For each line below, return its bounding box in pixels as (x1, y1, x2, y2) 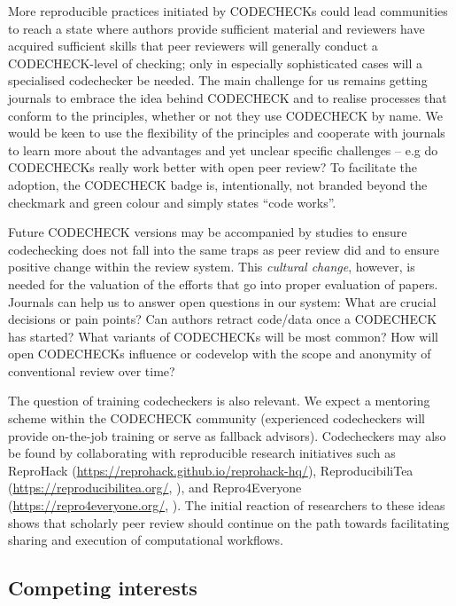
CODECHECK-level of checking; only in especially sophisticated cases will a (8, 53, 422, 72)
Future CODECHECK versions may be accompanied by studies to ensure (8, 223, 407, 241)
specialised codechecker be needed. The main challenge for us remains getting (8, 71, 428, 90)
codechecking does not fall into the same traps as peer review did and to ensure (8, 240, 440, 258)
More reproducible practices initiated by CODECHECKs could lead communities (8, 2, 448, 20)
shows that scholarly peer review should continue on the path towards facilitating (8, 513, 450, 531)
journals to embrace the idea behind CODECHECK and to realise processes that (8, 88, 447, 106)
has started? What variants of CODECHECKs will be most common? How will (8, 327, 438, 345)
